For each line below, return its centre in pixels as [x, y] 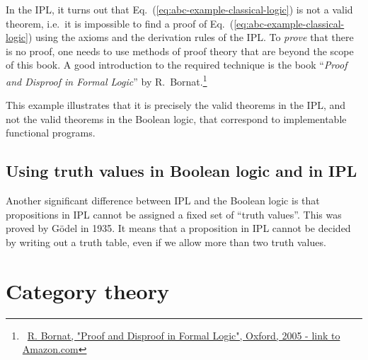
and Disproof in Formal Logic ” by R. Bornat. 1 [107, 80]
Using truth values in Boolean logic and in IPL [182, 171]
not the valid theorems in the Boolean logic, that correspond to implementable [176, 118]
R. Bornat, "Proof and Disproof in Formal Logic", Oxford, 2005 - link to [184, 335]
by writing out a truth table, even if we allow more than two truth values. [166, 242]
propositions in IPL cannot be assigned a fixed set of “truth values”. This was [174, 214]
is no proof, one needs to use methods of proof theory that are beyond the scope [180, 51]
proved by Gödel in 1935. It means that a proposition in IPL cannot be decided [178, 228]
